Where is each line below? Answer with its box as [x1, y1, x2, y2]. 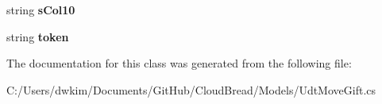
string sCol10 [6, 2, 75, 17]
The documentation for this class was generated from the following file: [6, 55, 352, 71]
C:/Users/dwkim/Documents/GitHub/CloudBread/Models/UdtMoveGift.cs [6, 81, 376, 98]
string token [6, 28, 69, 44]
